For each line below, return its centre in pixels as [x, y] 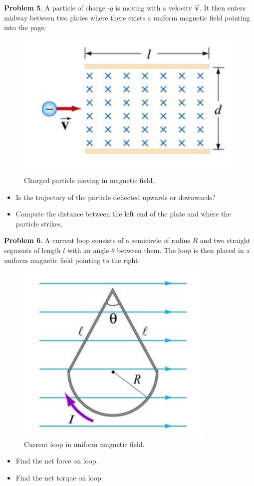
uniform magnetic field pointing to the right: [72, 260]
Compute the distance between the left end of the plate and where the [123, 214]
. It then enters [223, 7]
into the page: [25, 27]
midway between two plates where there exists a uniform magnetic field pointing [127, 17]
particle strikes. [39, 223]
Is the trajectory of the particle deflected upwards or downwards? [116, 197]
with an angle [88, 250]
